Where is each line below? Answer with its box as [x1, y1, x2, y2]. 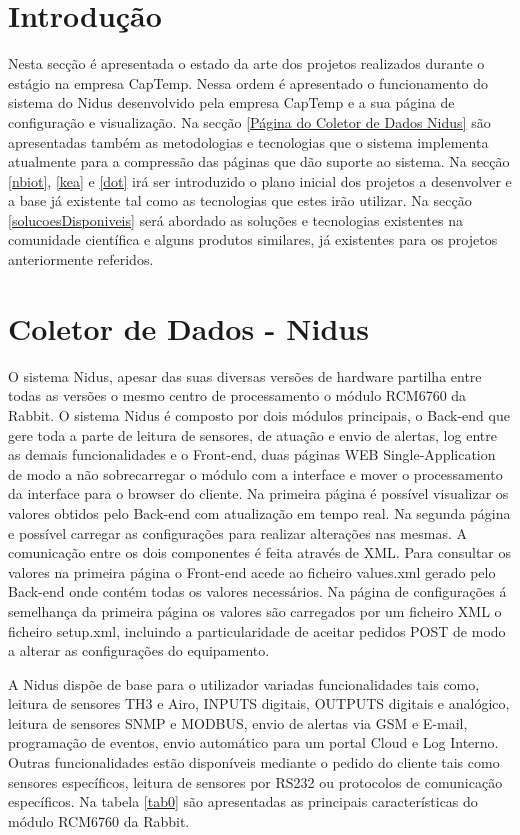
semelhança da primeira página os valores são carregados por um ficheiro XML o [8, 600, 502, 621]
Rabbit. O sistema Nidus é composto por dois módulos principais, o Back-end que [8, 404, 510, 425]
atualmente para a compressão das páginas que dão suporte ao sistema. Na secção [8, 151, 510, 172]
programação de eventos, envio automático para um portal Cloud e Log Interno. [8, 732, 499, 753]
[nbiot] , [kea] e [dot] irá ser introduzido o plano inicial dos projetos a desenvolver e [8, 170, 512, 191]
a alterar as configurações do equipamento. [8, 640, 270, 661]
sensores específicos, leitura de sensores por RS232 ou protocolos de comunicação [8, 771, 503, 792]
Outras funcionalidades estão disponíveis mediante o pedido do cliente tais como [8, 752, 500, 773]
